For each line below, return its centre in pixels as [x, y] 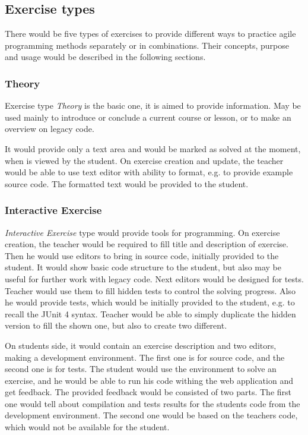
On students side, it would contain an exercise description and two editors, [141, 345]
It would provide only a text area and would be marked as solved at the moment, [153, 148]
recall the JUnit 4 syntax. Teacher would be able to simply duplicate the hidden [150, 313]
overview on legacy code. [50, 129]
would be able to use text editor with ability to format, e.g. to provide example [149, 172]
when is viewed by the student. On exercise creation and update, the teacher [144, 160]
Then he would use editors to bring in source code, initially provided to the [142, 255]
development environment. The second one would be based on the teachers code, [151, 415]
